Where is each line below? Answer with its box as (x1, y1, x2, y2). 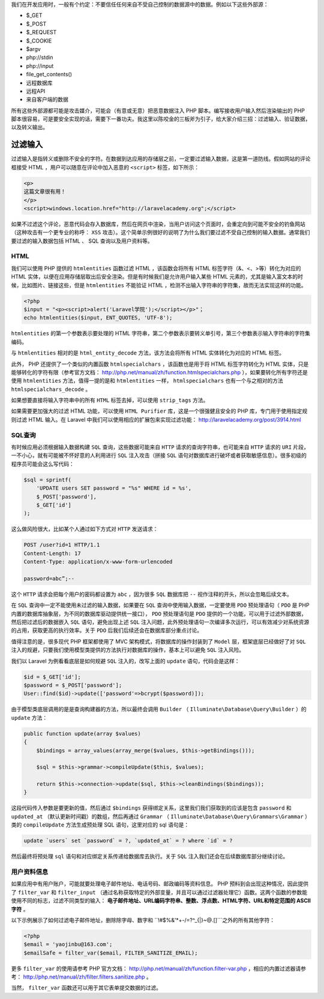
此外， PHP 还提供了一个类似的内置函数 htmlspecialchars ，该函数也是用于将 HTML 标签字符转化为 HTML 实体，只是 (11, 360, 309, 368)
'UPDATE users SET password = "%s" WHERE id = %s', (36, 485, 192, 492)
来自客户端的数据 (26, 96, 68, 103)
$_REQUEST (26, 29, 57, 36)
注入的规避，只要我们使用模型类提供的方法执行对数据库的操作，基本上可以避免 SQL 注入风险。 (11, 646, 245, 654)
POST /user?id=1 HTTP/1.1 (23, 541, 100, 548)
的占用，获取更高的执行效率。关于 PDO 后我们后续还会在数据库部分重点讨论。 (11, 627, 203, 634)
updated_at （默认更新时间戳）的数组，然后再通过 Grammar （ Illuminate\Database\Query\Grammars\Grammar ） (11, 813, 311, 820)
